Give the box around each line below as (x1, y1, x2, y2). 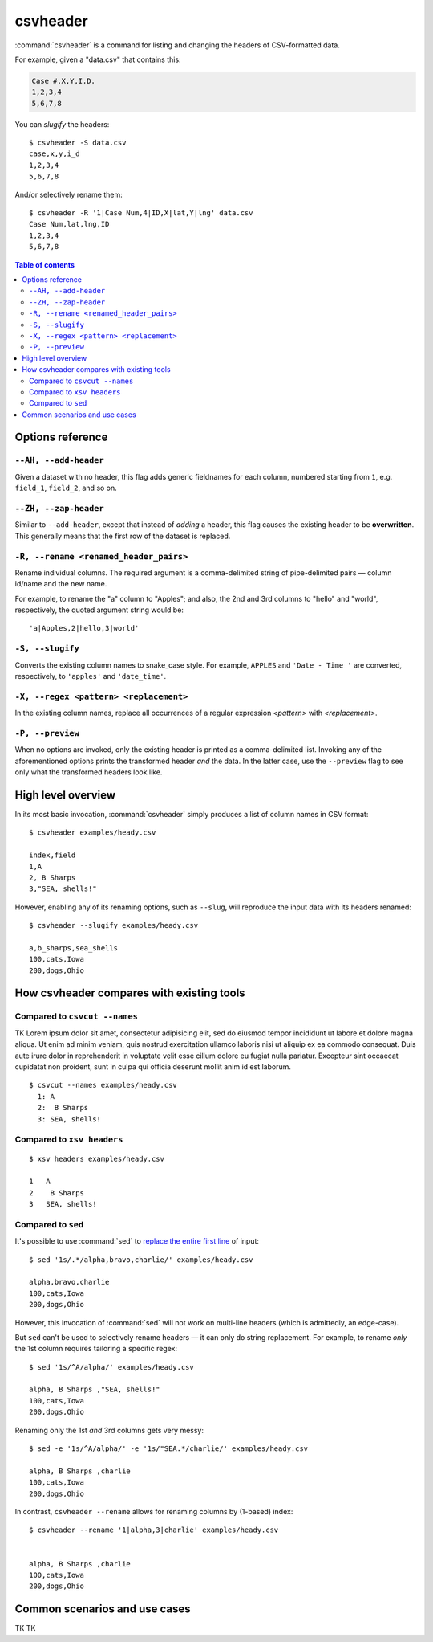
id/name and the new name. (14, 579, 107, 589)
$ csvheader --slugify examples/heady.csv (29, 921, 199, 930)
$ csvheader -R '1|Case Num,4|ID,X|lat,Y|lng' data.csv (29, 209, 253, 218)
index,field (29, 851, 76, 860)
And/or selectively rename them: (14, 190, 123, 199)
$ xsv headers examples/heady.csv (29, 1154, 164, 1164)
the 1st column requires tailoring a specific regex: (14, 1344, 178, 1354)
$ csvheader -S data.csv (29, 138, 127, 148)
